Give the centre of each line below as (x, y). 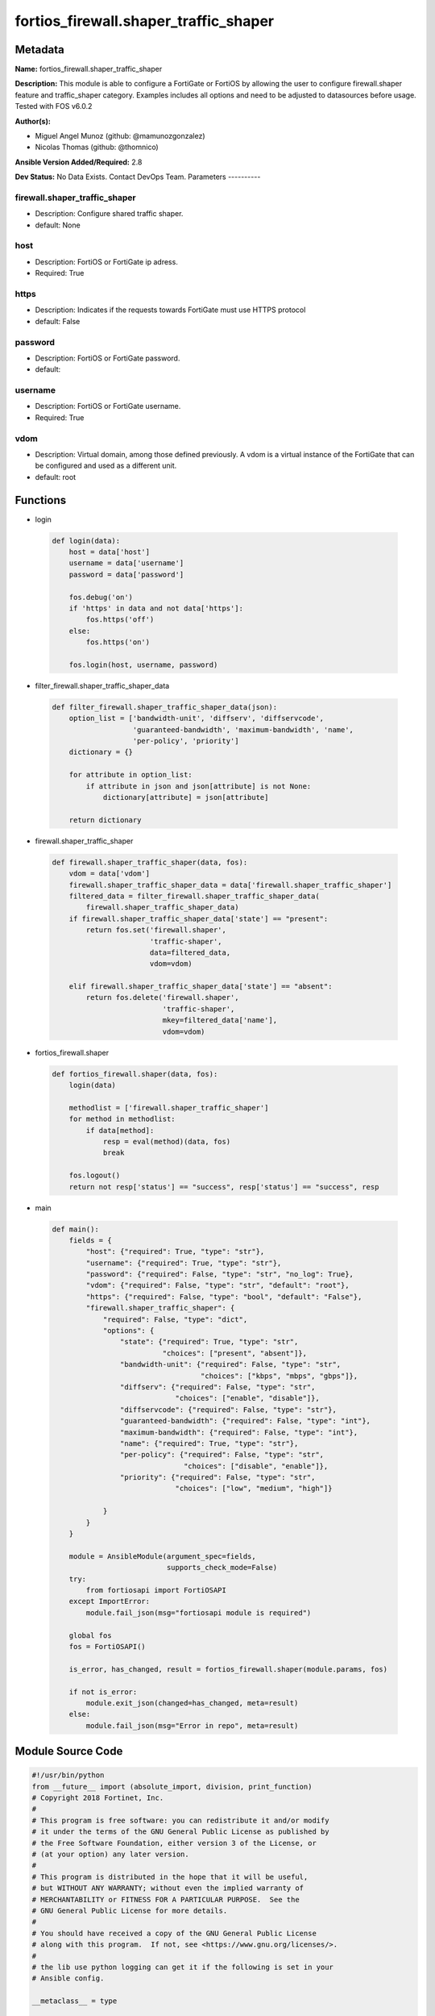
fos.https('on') (118, 642)
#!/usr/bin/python (68, 1775)
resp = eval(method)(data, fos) (167, 1141)
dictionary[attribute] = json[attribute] (186, 798)
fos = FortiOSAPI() (108, 1646)
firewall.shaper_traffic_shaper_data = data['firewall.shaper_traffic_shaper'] (230, 885)
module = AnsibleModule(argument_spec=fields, (163, 1556)
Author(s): (33, 121)
